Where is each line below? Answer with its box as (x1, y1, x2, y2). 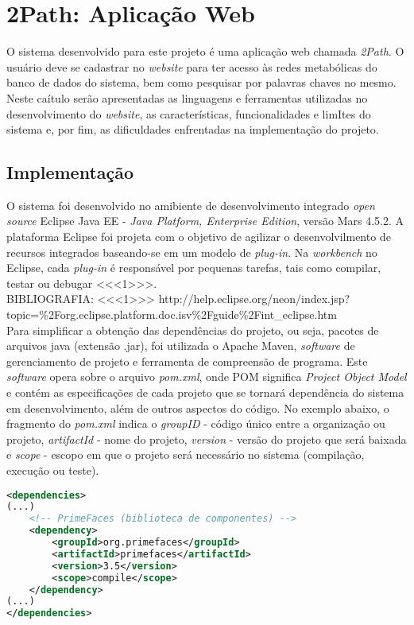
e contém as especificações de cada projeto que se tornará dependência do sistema (6, 384, 404, 401)
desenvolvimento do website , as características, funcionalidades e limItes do (6, 105, 371, 122)
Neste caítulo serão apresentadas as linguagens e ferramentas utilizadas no (6, 89, 368, 106)
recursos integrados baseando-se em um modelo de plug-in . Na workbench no (6, 243, 377, 260)
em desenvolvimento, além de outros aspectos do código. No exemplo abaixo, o (6, 399, 389, 416)
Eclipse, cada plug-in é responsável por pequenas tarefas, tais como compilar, (6, 259, 381, 276)
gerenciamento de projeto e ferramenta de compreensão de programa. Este (6, 352, 368, 369)
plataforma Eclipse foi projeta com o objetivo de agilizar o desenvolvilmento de (6, 228, 391, 245)
